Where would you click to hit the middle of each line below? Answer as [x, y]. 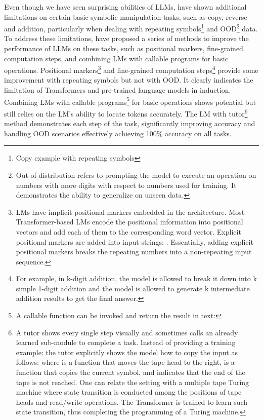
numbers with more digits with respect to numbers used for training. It [126, 185]
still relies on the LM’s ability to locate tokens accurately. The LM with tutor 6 [126, 112]
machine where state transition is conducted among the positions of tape [129, 392]
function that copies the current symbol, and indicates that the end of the [130, 372]
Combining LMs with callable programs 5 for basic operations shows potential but [130, 101]
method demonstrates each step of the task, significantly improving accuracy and [130, 123]
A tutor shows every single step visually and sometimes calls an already [127, 332]
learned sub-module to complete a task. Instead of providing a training [126, 342]
